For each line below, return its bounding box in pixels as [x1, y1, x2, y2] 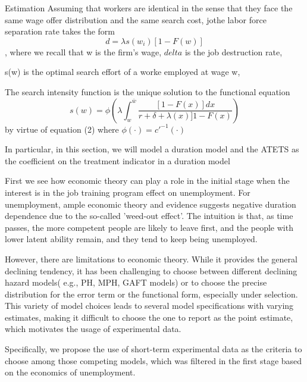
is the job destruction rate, [184, 45, 283, 58]
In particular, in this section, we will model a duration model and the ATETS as [5, 143, 299, 155]
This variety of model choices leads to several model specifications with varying [5, 299, 294, 312]
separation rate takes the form [5, 25, 115, 37]
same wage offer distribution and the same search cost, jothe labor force [5, 13, 267, 26]
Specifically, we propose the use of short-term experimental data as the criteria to [5, 343, 302, 355]
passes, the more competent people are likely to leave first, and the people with [5, 221, 293, 233]
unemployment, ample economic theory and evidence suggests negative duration [5, 198, 296, 210]
